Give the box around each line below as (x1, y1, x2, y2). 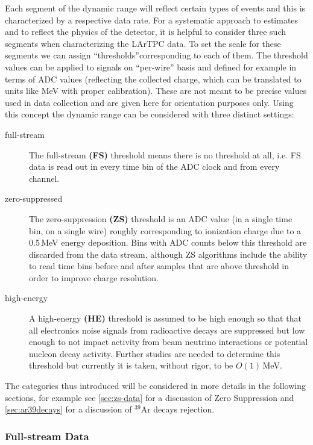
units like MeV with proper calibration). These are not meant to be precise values (5, 84, 307, 97)
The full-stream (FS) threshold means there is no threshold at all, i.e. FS (29, 148, 301, 161)
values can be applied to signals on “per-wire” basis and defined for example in (5, 60, 297, 73)
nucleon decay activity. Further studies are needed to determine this (29, 347, 280, 359)
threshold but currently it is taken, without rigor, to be (29, 359, 233, 372)
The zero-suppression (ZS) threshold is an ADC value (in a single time (29, 212, 292, 225)
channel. (29, 172, 60, 184)
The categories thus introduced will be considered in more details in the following (5, 379, 306, 392)
